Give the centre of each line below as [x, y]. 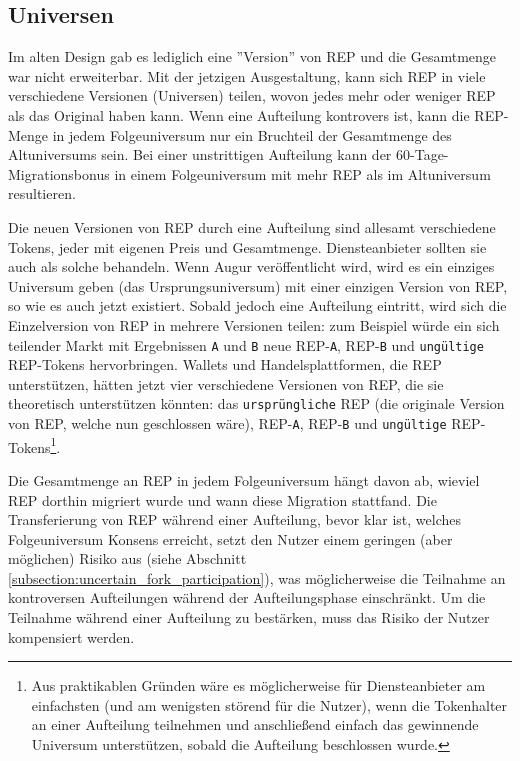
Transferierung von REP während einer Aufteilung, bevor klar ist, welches [235, 519]
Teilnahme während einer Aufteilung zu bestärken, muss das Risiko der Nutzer [249, 617]
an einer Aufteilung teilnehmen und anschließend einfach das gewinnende [255, 724]
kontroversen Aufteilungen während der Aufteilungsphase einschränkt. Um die [247, 597]
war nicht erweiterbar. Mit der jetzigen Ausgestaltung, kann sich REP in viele [247, 75]
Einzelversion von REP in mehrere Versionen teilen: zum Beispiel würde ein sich [254, 324]
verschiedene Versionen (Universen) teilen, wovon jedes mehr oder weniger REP [252, 95]
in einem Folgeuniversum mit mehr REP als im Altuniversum [302, 173]
